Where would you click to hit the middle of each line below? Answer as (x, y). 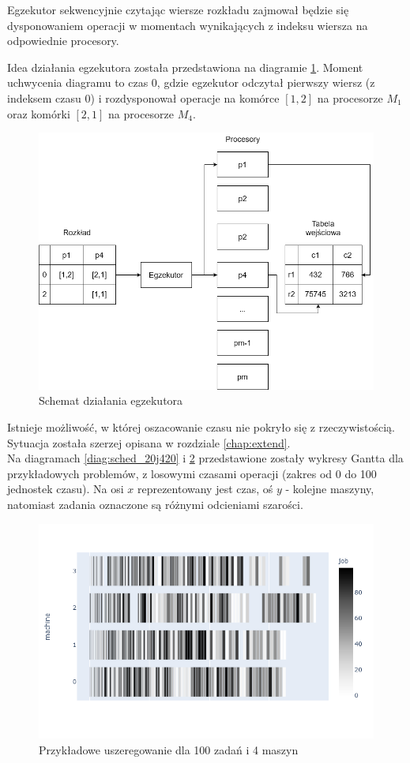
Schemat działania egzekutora (111, 400)
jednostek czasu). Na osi (66, 489)
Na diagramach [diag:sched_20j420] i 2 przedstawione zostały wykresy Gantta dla (205, 458)
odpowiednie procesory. (63, 41)
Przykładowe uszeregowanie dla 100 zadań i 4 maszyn (169, 749)
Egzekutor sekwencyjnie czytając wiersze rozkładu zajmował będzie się (178, 9)
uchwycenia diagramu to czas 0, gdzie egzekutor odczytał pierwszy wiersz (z (191, 82)
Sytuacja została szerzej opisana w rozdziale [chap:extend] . (149, 442)
